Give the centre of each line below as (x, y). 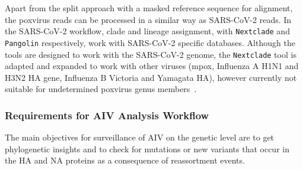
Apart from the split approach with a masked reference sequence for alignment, (149, 8)
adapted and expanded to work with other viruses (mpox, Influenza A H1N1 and (152, 66)
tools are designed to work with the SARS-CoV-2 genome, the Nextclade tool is (151, 54)
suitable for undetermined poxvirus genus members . (101, 89)
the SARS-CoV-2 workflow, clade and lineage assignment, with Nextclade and (147, 31)
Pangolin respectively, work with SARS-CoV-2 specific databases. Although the (150, 42)
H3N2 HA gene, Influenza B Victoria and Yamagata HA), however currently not (151, 77)
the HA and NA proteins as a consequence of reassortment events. (125, 160)
